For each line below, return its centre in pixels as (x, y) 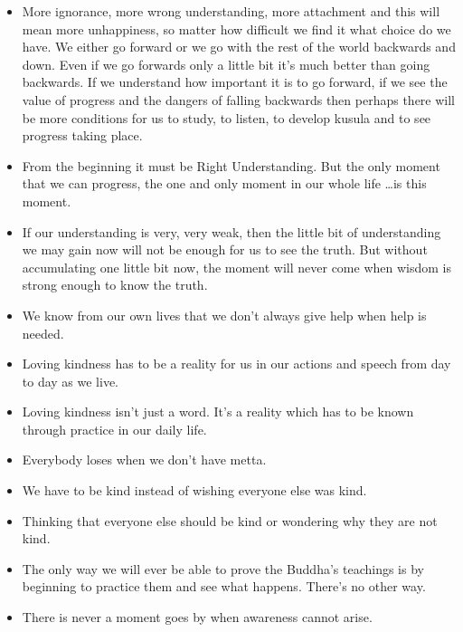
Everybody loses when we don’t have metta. (144, 460)
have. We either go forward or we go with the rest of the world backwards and (239, 47)
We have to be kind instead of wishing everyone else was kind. (194, 490)
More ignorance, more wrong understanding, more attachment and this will (231, 11)
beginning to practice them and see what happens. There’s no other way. (224, 586)
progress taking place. (82, 135)
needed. (43, 333)
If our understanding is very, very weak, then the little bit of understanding (231, 231)
